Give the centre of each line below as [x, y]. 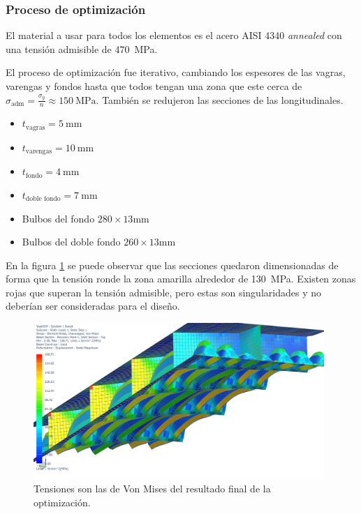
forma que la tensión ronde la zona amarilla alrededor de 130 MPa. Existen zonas [181, 279]
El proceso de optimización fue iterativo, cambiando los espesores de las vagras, [176, 72]
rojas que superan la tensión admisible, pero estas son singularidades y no [163, 292]
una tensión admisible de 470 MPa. [82, 48]
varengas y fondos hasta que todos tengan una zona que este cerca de [154, 86]
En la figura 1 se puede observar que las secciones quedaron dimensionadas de [172, 265]
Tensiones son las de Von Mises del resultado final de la [152, 489]
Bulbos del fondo [58, 218]
